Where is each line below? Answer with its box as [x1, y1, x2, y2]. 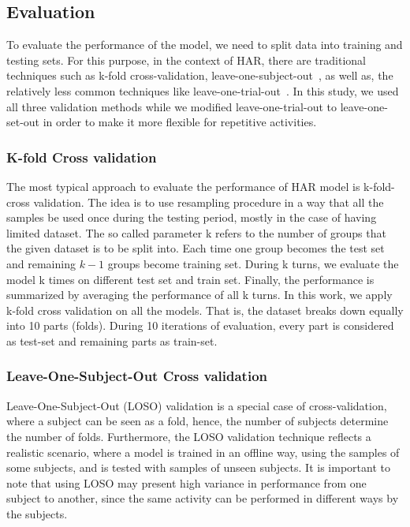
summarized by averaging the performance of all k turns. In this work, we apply [6, 286, 393, 303]
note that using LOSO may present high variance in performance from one [6, 474, 367, 491]
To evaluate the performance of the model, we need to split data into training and [6, 36, 403, 53]
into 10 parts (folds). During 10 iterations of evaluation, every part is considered [6, 317, 394, 334]
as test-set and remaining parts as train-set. [6, 332, 218, 349]
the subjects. [6, 505, 68, 521]
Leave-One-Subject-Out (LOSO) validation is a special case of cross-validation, [6, 397, 387, 413]
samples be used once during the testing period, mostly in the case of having [6, 209, 377, 226]
